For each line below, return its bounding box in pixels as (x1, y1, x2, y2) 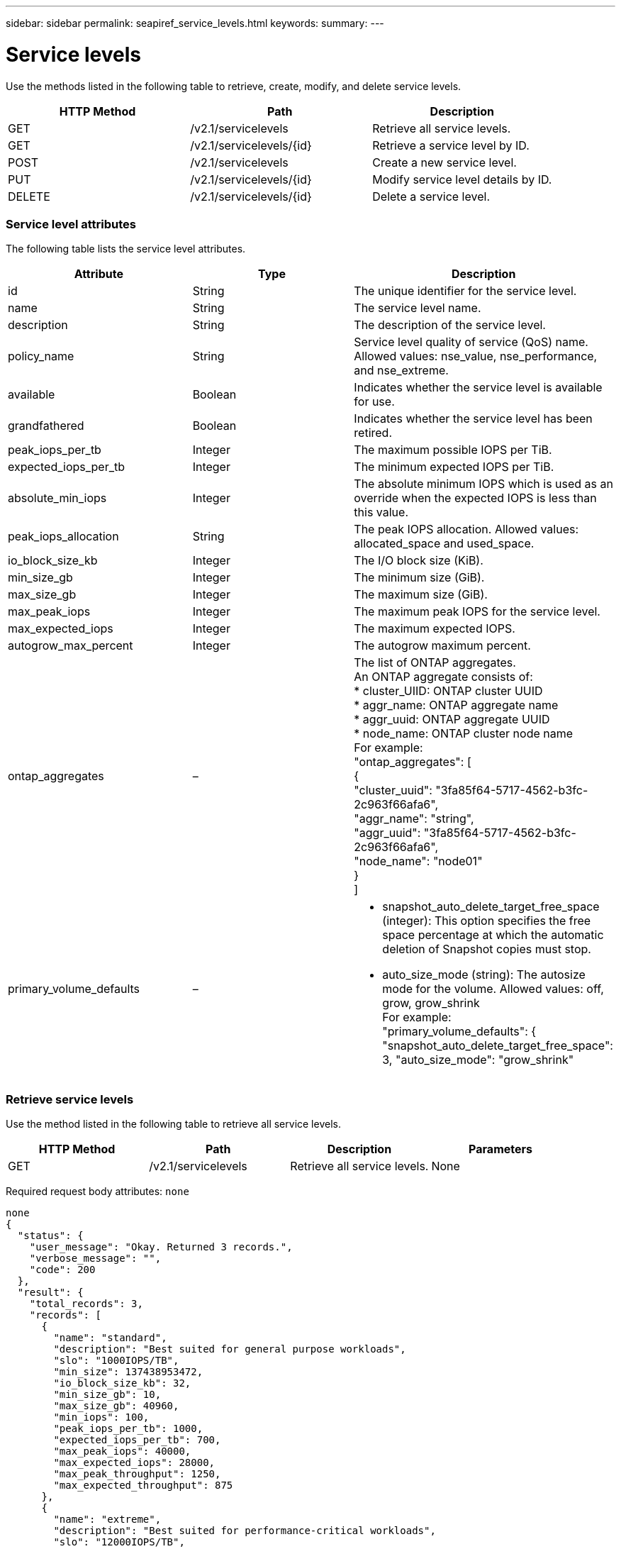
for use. (354, 394, 395, 409)
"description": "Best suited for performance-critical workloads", (53, 1525, 436, 1536)
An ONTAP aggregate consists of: (354, 670, 533, 684)
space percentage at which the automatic (382, 928, 604, 943)
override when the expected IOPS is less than (354, 491, 597, 506)
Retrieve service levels (6, 1092, 134, 1106)
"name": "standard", (53, 1332, 167, 1343)
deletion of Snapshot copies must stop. (382, 942, 591, 957)
